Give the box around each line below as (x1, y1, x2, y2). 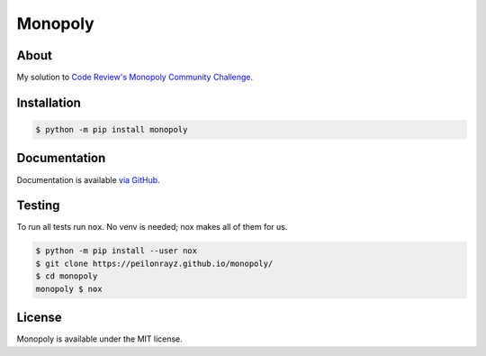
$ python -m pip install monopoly (35, 124, 188, 135)
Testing (16, 198, 60, 214)
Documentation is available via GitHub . (16, 174, 161, 185)
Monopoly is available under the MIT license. (16, 333, 184, 344)
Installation (16, 95, 81, 110)
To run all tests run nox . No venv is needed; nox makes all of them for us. (16, 222, 288, 233)
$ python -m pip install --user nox (35, 246, 198, 256)
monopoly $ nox (35, 284, 103, 294)
